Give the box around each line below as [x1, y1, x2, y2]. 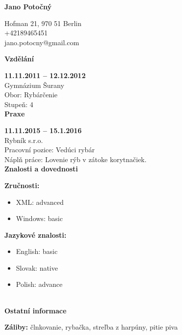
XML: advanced [16, 196, 64, 207]
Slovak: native [16, 262, 58, 273]
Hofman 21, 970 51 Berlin [4, 18, 81, 28]
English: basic [16, 246, 58, 256]
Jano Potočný [4, 1, 52, 11]
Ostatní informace [4, 305, 67, 315]
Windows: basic [16, 213, 63, 223]
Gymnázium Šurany [4, 80, 64, 90]
